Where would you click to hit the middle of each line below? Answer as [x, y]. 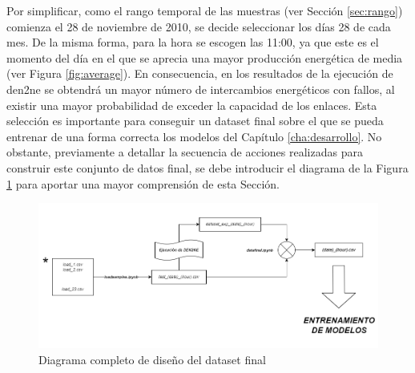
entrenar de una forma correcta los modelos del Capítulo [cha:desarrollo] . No [194, 136]
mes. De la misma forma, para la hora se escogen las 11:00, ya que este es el [193, 42]
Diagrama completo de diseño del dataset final [152, 359]
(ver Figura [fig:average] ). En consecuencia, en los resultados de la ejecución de [200, 73]
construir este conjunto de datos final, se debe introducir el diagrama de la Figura [207, 167]
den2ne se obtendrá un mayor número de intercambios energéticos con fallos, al [201, 89]
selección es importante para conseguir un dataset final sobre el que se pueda [195, 121]
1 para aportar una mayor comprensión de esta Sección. [143, 183]
